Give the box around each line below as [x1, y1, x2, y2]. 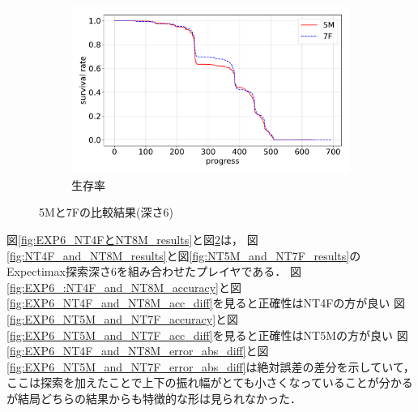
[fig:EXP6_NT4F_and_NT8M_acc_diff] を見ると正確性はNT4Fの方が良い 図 [6, 294, 405, 311]
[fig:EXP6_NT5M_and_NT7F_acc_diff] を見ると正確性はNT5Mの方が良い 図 [6, 326, 408, 343]
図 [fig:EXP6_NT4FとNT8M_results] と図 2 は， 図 [6, 231, 258, 248]
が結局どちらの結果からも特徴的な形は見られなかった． [6, 389, 301, 406]
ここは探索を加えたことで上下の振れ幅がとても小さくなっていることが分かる [6, 374, 413, 391]
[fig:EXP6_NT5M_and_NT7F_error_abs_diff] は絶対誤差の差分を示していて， [6, 358, 415, 375]
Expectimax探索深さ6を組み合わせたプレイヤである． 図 [6, 263, 302, 280]
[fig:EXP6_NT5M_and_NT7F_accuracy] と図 [6, 311, 239, 328]
